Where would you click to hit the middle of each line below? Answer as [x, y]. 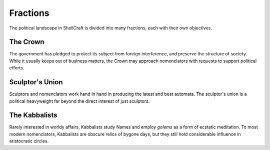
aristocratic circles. [29, 141]
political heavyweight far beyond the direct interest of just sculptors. [79, 101]
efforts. [17, 68]
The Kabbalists [33, 115]
